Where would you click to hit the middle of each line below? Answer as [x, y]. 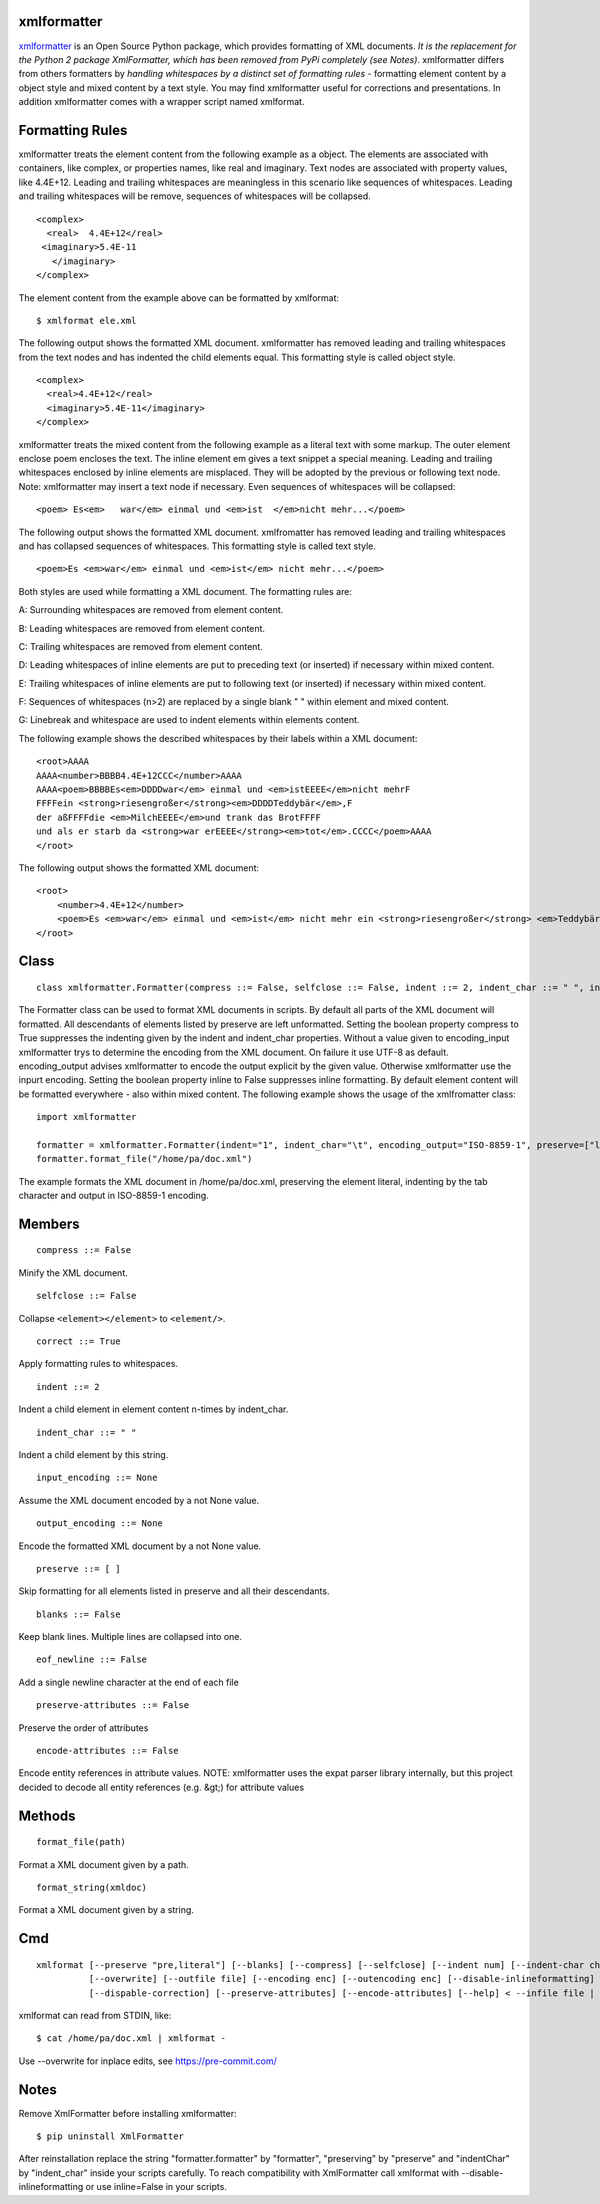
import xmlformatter [86, 1117]
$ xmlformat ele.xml [86, 320]
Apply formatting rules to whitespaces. [98, 1364]
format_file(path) [81, 1842]
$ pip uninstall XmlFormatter [110, 2136]
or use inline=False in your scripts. [156, 2187]
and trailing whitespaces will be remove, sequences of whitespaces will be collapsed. [195, 196]
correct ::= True [78, 1341]
